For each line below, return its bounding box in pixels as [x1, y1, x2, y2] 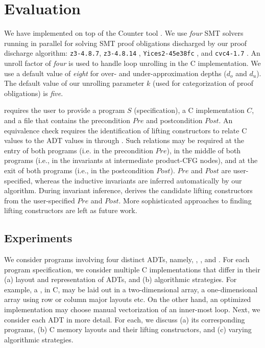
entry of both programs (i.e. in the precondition [4, 145, 153, 155]
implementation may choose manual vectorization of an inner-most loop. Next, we [4, 304, 260, 315]
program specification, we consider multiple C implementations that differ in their [4, 264, 260, 274]
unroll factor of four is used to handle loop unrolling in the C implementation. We [4, 57, 261, 68]
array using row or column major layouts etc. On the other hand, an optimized [4, 294, 251, 305]
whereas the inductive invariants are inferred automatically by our [35, 175, 242, 185]
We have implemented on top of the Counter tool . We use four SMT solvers [4, 28, 244, 38]
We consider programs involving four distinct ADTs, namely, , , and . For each [4, 254, 250, 265]
